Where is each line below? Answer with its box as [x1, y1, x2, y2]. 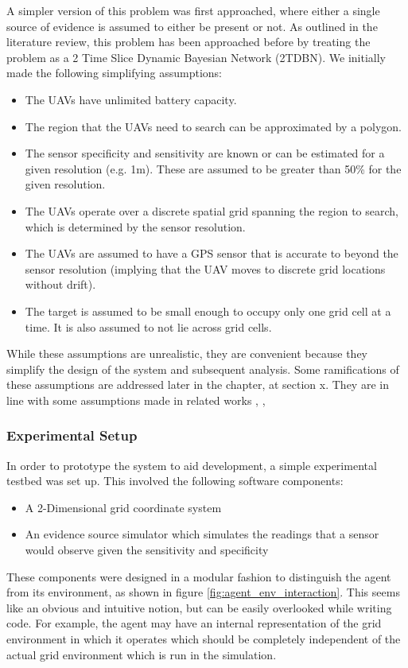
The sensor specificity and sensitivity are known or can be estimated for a [25, 145, 385, 161]
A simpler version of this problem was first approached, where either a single [6, 2, 380, 18]
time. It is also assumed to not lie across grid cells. [25, 318, 272, 335]
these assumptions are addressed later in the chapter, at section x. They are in [6, 376, 389, 393]
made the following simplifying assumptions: [6, 64, 222, 81]
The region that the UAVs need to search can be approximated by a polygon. [25, 118, 402, 134]
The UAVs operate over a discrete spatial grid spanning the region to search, [25, 202, 399, 219]
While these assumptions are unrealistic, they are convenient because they [6, 345, 367, 362]
